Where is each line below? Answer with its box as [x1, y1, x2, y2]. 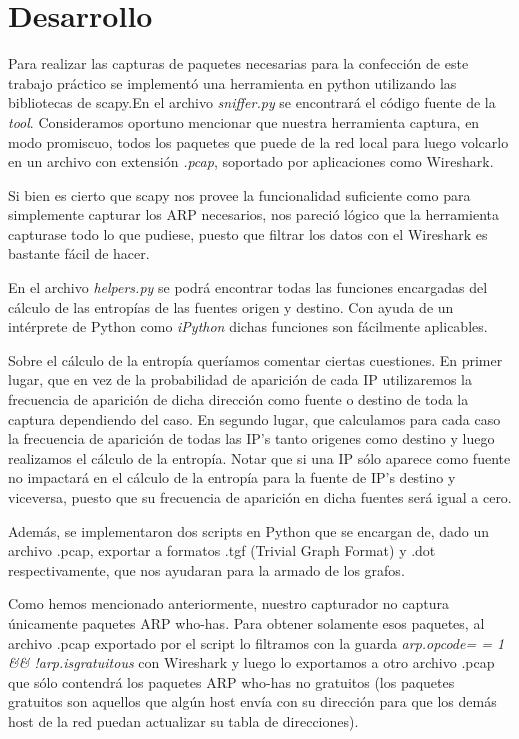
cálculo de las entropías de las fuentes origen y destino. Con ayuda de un [8, 296, 454, 317]
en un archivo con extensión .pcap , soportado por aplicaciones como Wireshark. [8, 151, 494, 172]
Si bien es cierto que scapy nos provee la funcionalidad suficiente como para [8, 184, 471, 205]
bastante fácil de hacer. [8, 243, 150, 264]
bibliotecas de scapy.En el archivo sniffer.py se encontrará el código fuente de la [8, 92, 496, 113]
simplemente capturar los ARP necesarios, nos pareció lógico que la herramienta [8, 204, 499, 225]
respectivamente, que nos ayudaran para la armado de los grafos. [8, 559, 405, 580]
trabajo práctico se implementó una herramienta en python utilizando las [8, 72, 457, 93]
